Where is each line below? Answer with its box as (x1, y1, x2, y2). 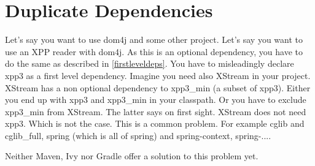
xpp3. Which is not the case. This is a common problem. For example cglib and (5, 117, 305, 130)
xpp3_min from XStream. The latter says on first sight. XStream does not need (5, 105, 306, 118)
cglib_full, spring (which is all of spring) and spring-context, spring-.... (5, 129, 271, 141)
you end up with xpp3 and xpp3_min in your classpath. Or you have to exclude (5, 93, 306, 106)
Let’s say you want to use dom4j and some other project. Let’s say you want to (5, 33, 303, 46)
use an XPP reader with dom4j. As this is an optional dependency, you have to (5, 45, 303, 58)
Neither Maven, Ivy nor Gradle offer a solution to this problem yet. (5, 149, 259, 162)
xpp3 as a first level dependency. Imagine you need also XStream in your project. (5, 69, 311, 81)
